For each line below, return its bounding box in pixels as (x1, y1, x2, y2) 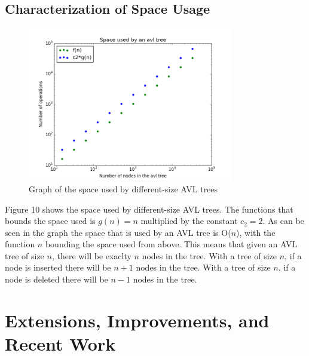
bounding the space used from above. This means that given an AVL (45, 238, 298, 250)
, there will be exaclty (51, 249, 131, 262)
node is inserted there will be (5, 261, 111, 274)
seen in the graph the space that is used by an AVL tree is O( (5, 226, 231, 238)
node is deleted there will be (5, 273, 108, 286)
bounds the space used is (5, 214, 96, 227)
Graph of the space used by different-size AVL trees (29, 182, 218, 195)
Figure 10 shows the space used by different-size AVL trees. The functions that (5, 202, 293, 215)
